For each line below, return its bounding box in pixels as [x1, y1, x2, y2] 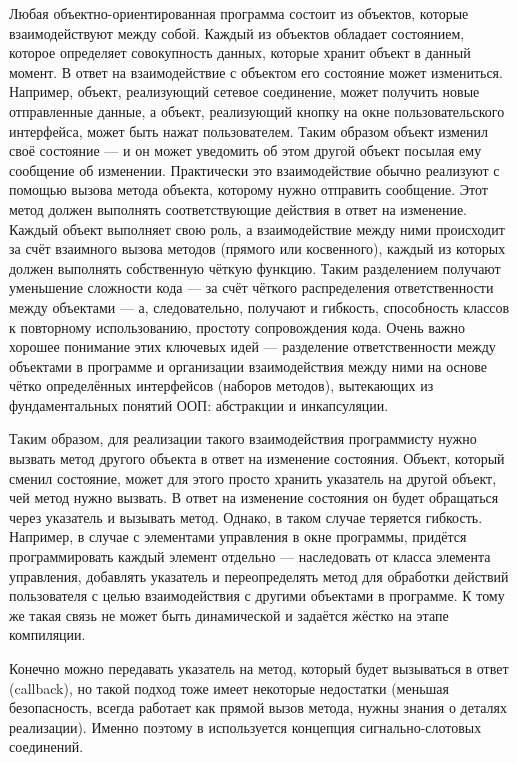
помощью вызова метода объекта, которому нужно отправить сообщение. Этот [9, 179, 488, 200]
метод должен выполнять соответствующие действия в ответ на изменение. [9, 198, 467, 219]
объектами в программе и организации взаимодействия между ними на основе [9, 355, 488, 376]
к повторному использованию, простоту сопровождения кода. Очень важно [9, 316, 466, 337]
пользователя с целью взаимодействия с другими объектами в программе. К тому [9, 585, 505, 606]
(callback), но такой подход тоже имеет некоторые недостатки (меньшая [9, 677, 449, 698]
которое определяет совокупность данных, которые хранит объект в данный [9, 42, 471, 63]
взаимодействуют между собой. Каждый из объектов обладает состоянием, [9, 22, 465, 43]
